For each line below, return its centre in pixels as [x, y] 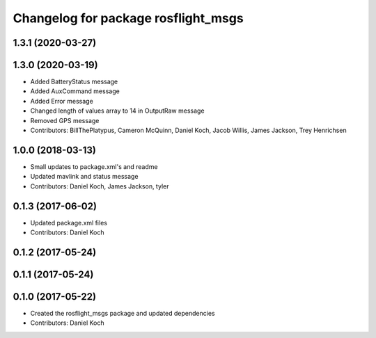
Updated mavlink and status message [84, 177]
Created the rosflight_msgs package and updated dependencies [123, 313]
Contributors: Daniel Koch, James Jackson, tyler [100, 186]
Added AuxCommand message [75, 91]
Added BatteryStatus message [74, 82]
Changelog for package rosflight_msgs [128, 18]
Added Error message [62, 101]
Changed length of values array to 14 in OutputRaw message [117, 111]
